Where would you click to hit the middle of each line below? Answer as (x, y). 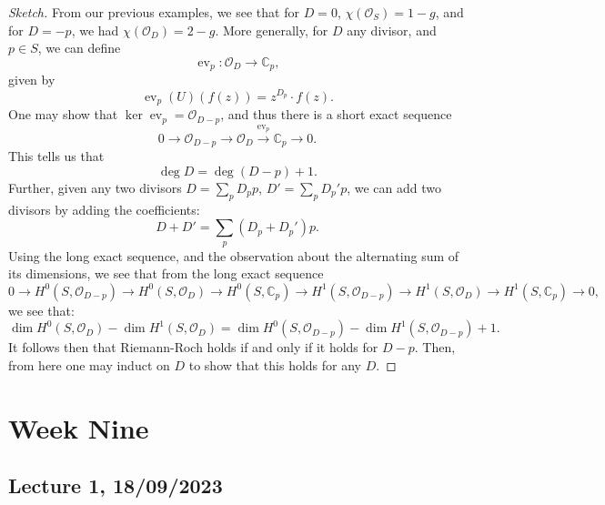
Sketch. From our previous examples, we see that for (154, 12)
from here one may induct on (89, 365)
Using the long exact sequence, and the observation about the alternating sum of (234, 255)
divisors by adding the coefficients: (104, 209)
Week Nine (79, 427)
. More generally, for (272, 30)
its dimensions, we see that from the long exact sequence (166, 273)
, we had (95, 30)
